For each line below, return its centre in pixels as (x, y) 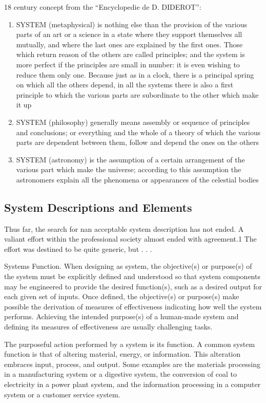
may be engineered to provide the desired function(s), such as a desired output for (133, 286)
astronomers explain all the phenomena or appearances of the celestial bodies (137, 179)
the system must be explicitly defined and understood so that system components (132, 276)
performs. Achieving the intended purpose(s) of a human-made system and (121, 316)
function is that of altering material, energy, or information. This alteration (122, 354)
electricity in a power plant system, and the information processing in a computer (132, 384)
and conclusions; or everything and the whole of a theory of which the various (138, 132)
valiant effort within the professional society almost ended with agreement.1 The (130, 239)
